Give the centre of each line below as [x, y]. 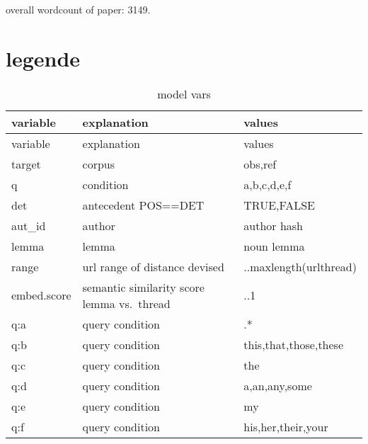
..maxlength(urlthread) [300, 266]
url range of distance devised [153, 266]
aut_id [29, 225]
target [26, 164]
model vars [184, 93]
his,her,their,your [286, 426]
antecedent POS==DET [143, 205]
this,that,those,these [294, 344]
